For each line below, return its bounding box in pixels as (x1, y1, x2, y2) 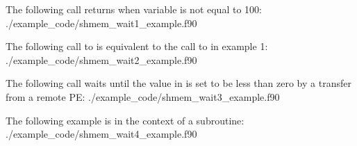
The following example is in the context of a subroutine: (6, 113, 244, 127)
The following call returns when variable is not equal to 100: (6, 2, 262, 16)
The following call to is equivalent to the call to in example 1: (6, 39, 268, 54)
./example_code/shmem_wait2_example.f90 (6, 52, 197, 67)
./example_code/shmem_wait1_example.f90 (6, 15, 197, 30)
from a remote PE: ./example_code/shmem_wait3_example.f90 (6, 89, 280, 104)
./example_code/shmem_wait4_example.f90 (6, 127, 197, 141)
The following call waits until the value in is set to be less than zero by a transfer (6, 76, 351, 90)
